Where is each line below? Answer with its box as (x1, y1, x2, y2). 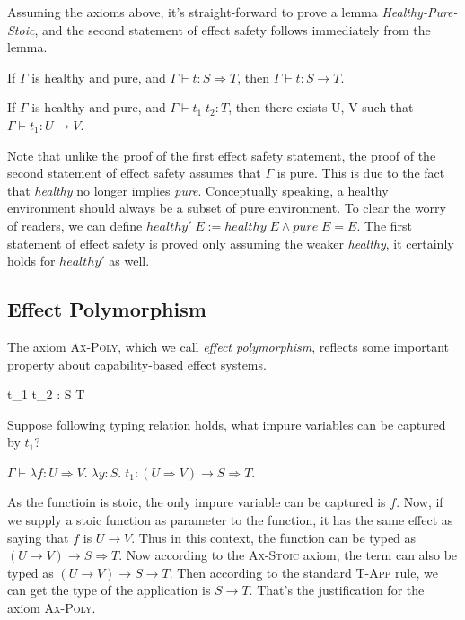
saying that (7, 528, 69, 546)
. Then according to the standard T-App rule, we (169, 563, 438, 581)
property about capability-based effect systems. (7, 354, 267, 373)
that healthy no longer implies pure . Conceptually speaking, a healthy (7, 180, 389, 199)
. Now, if (396, 493, 443, 511)
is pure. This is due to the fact (276, 163, 445, 182)
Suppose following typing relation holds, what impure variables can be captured (7, 415, 446, 433)
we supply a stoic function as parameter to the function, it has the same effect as (7, 511, 453, 529)
